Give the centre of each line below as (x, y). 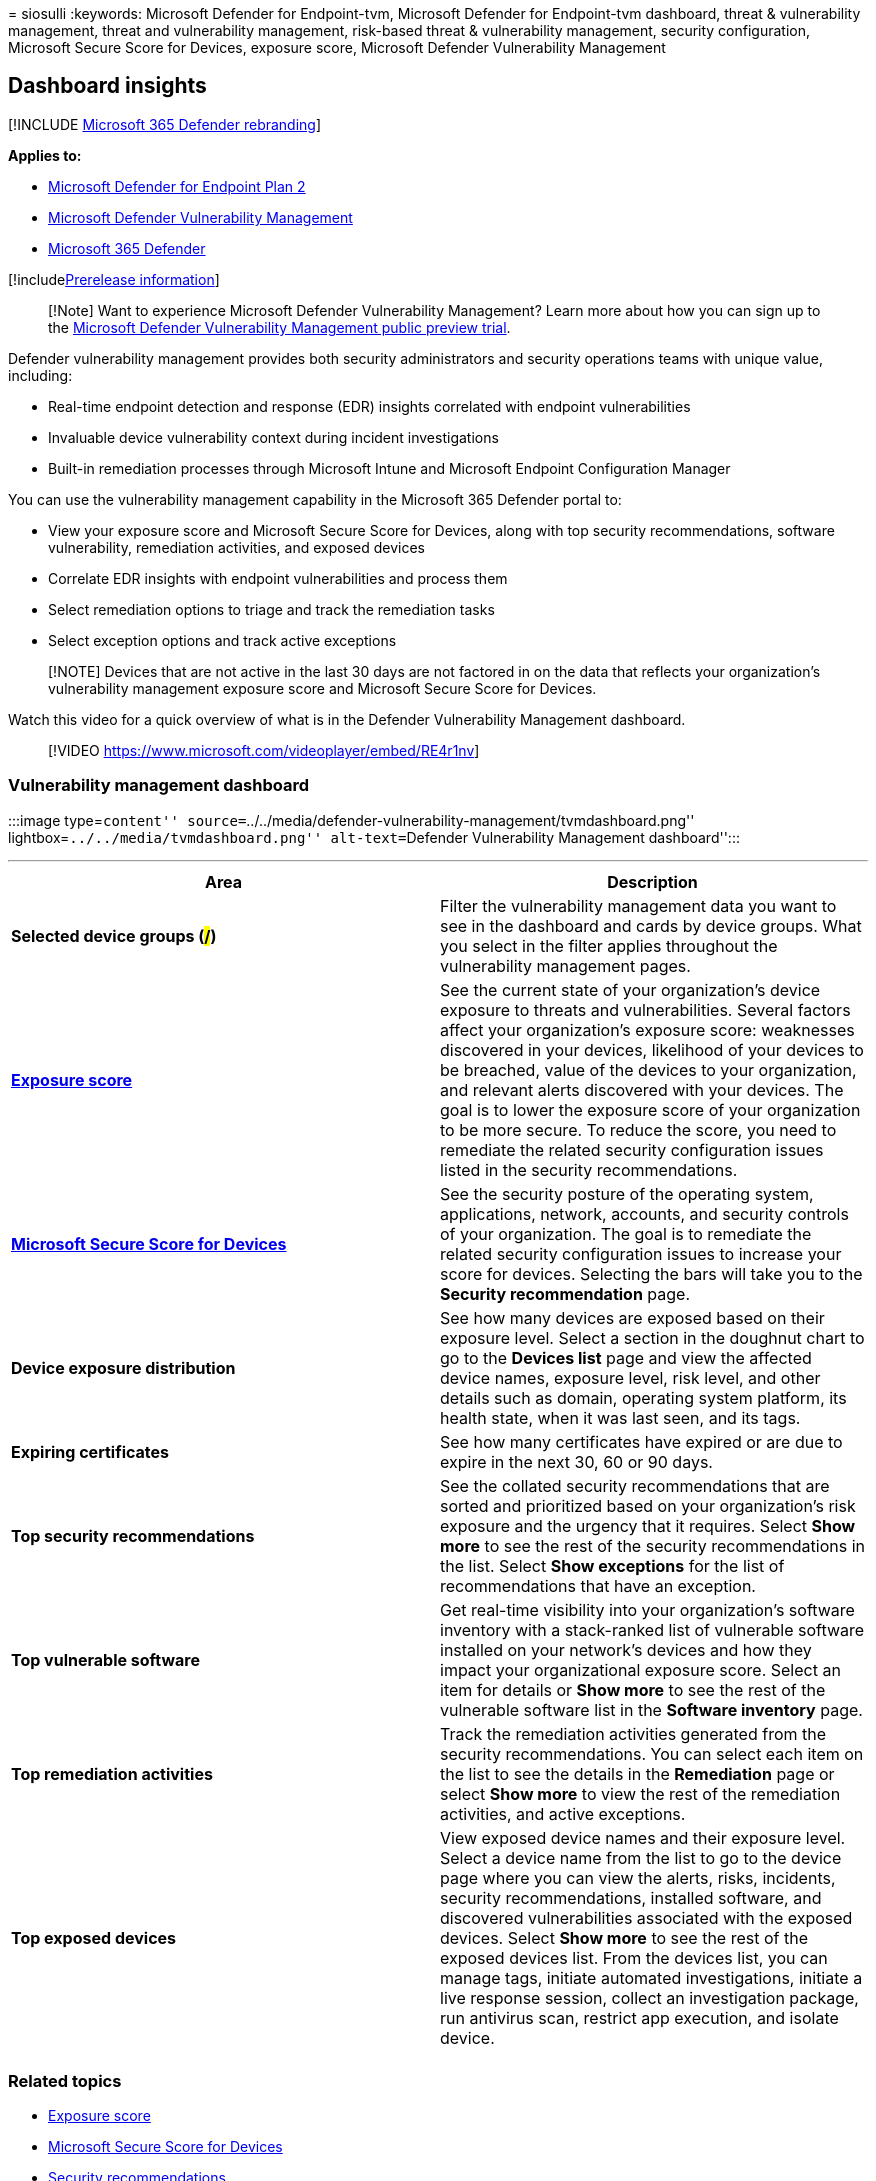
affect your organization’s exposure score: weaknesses (647, 1029)
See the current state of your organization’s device (630, 989)
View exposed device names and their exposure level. (643, 1837)
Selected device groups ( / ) (114, 935)
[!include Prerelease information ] (114, 279)
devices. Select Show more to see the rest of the (624, 1937)
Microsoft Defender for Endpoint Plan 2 (177, 186)
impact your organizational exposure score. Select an (640, 1669)
